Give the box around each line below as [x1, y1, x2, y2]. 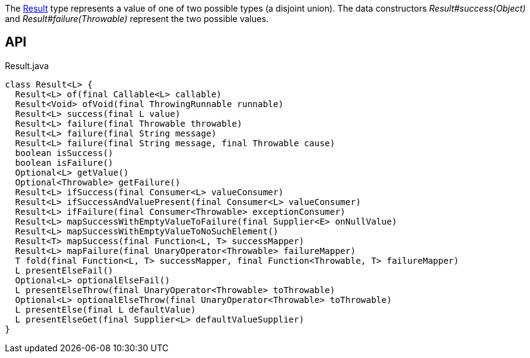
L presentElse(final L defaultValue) [15, 304, 196, 315]
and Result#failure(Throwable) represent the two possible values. [5, 13, 269, 24]
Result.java [5, 60, 49, 71]
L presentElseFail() [15, 265, 114, 275]
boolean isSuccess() [15, 147, 114, 158]
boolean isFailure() [15, 157, 114, 168]
